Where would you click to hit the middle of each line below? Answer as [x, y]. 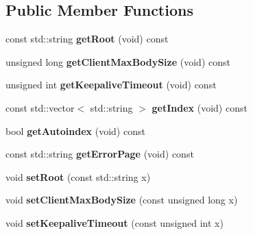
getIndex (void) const [200, 107]
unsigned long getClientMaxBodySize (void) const [118, 61]
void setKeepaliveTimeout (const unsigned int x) [115, 222]
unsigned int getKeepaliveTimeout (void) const [111, 85]
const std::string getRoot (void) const [87, 39]
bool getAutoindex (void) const [75, 131]
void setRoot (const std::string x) [78, 176]
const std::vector [40, 107]
